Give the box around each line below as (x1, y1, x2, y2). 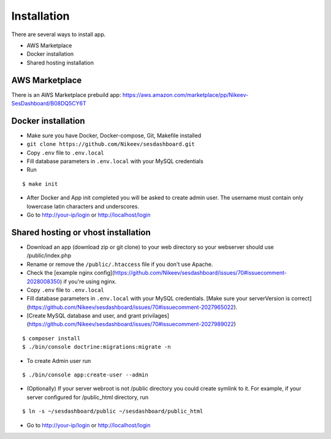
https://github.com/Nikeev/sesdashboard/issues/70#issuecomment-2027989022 (28, 321, 234, 328)
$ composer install (22, 335, 81, 342)
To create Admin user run (26, 357, 91, 364)
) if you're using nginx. (59, 278, 116, 285)
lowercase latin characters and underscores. (26, 202, 139, 210)
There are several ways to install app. (11, 31, 106, 38)
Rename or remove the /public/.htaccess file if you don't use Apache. (26, 261, 213, 268)
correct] (291, 295, 312, 302)
